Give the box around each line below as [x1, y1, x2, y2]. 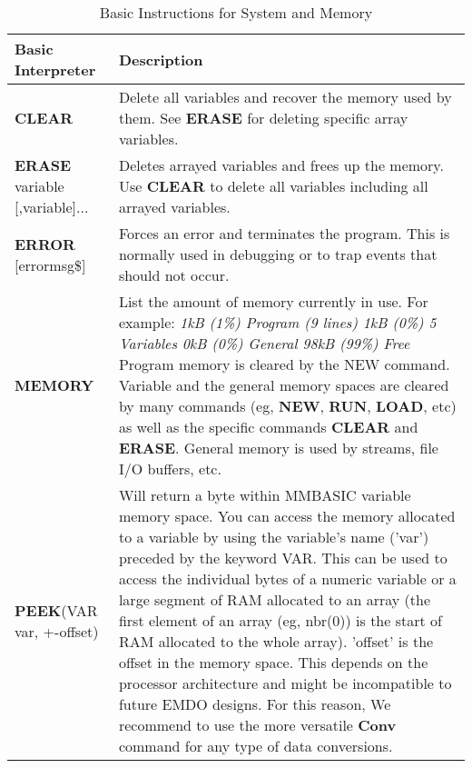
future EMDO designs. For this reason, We [118, 693, 391, 714]
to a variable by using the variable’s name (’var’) [118, 526, 429, 547]
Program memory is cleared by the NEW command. [118, 354, 450, 374]
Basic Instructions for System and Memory [99, 2, 373, 23]
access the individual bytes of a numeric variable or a [118, 568, 457, 589]
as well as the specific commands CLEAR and [118, 416, 418, 437]
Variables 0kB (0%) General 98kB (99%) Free [118, 333, 410, 354]
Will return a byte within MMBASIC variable [118, 484, 411, 505]
